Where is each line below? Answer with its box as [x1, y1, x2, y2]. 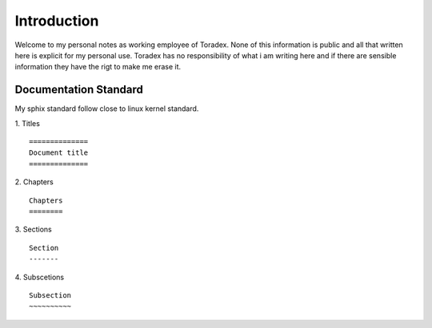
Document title [29, 148, 89, 157]
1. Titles [14, 118, 40, 128]
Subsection [29, 290, 72, 299]
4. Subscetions [14, 272, 64, 282]
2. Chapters [14, 177, 54, 187]
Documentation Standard [14, 83, 144, 97]
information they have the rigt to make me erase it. [14, 62, 182, 72]
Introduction [14, 12, 99, 30]
